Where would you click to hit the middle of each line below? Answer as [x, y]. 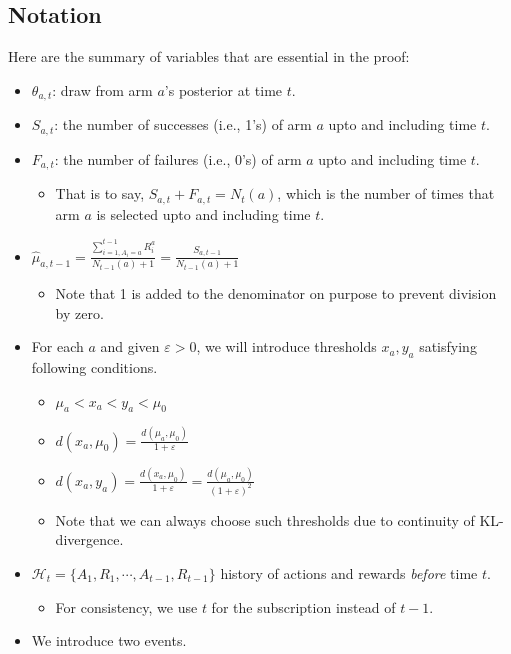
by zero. [79, 312]
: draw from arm [102, 89]
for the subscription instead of [303, 606]
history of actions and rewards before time [349, 573]
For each [57, 346]
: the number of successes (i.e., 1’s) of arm [183, 124]
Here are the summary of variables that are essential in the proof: [209, 56]
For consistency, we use [126, 606]
